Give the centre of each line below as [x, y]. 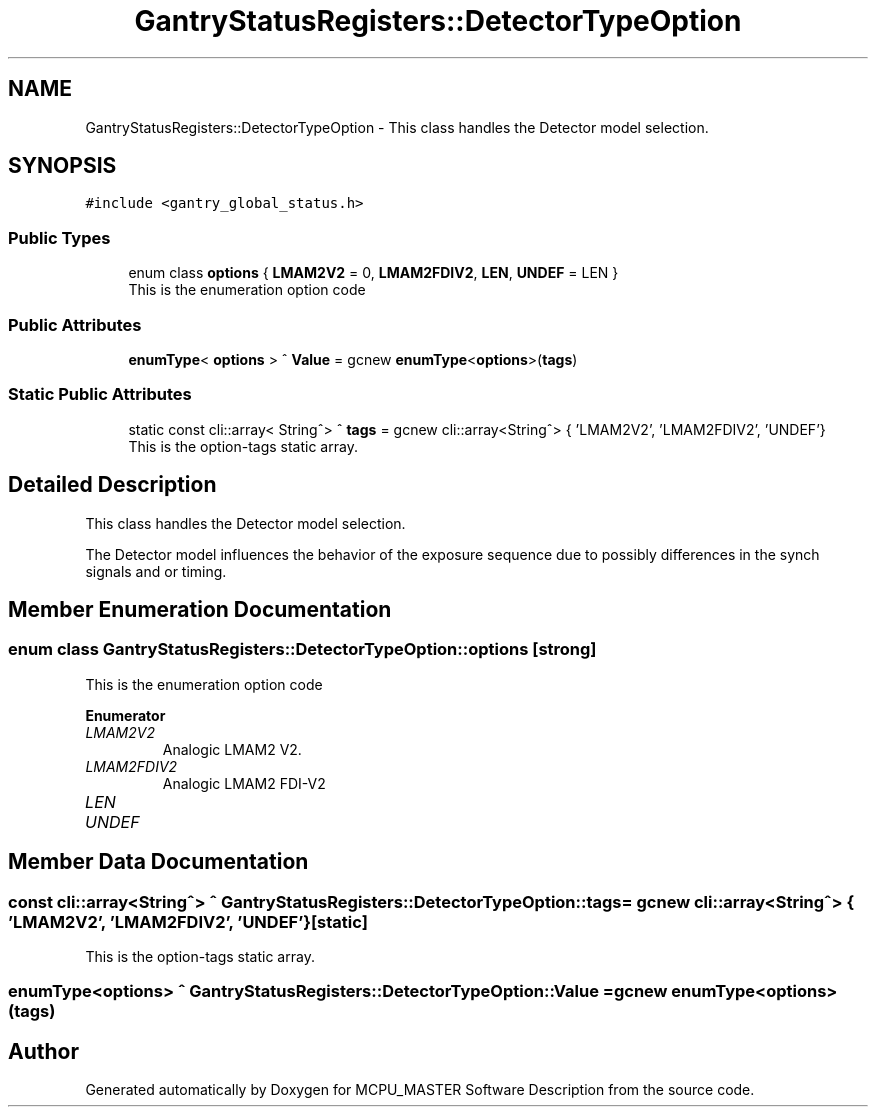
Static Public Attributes [100, 394]
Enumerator [125, 715]
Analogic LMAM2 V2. [232, 749]
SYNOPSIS [62, 166]
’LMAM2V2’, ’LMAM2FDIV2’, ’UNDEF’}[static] [188, 921]
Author [43, 1051]
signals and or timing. [156, 571]
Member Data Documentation [158, 862]
